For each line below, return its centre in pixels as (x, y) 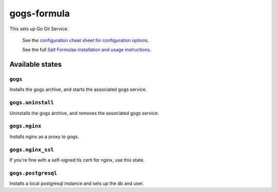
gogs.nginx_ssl (32, 150)
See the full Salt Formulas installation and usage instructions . (87, 50)
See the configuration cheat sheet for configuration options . (86, 40)
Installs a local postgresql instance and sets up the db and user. (77, 184)
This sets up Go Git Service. (39, 29)
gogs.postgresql (33, 173)
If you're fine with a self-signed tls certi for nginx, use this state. (77, 160)
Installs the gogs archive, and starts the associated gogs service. (78, 89)
